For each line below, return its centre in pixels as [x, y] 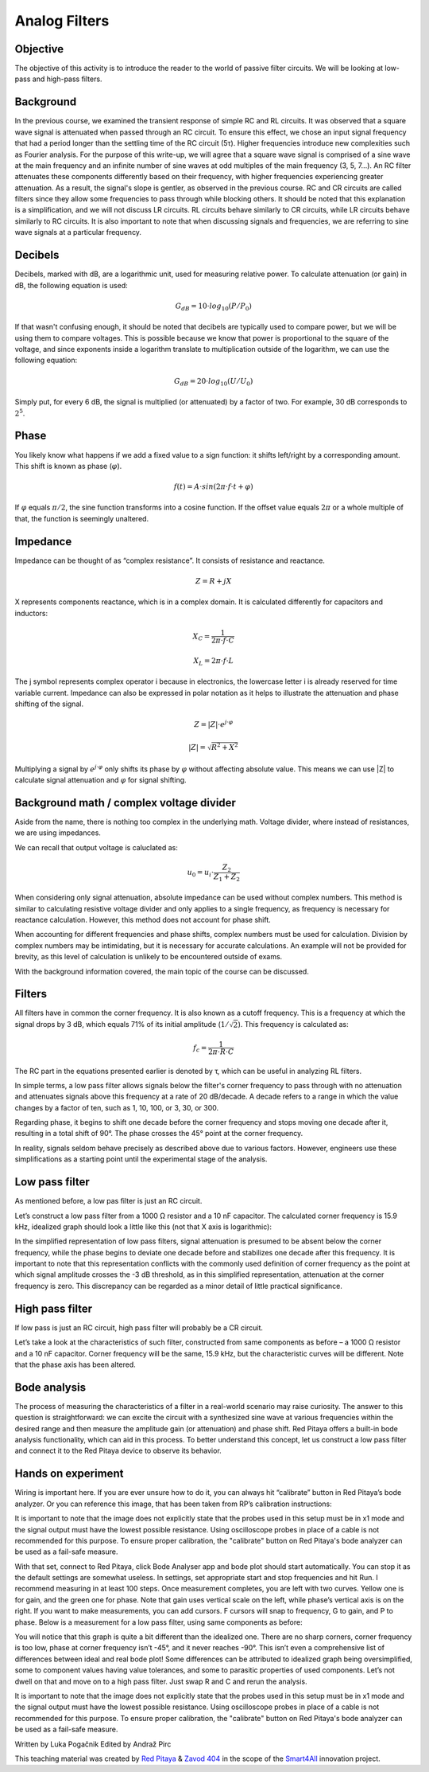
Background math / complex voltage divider [125, 803]
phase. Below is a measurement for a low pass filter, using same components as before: [158, 1622]
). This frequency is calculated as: [293, 1024]
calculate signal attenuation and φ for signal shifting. [100, 780]
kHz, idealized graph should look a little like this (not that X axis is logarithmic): [143, 1227]
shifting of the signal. [49, 704]
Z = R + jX [213, 581]
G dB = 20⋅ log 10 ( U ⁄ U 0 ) [213, 382]
